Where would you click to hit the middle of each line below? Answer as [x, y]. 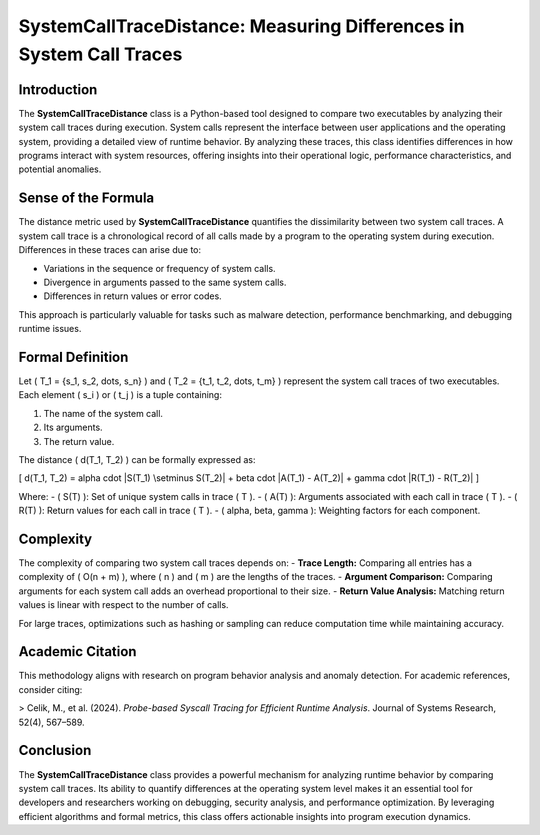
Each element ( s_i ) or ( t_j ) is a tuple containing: [120, 395]
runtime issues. [50, 329]
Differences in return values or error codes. [132, 296]
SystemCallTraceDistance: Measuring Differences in [241, 26]
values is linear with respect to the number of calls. [123, 605]
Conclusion [55, 750]
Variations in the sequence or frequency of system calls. [159, 268]
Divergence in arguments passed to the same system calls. [165, 282]
